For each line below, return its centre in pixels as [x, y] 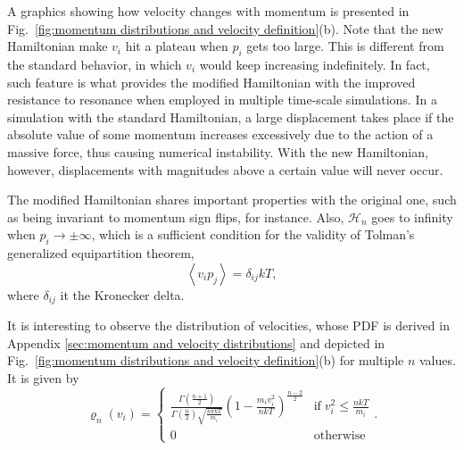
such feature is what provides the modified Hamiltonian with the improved [211, 82]
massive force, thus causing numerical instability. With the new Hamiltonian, [218, 151]
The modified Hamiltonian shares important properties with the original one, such [232, 200]
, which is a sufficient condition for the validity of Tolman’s [253, 234]
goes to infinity [412, 217]
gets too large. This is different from [345, 46]
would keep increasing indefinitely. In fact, [315, 64]
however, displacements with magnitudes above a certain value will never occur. [225, 169]
